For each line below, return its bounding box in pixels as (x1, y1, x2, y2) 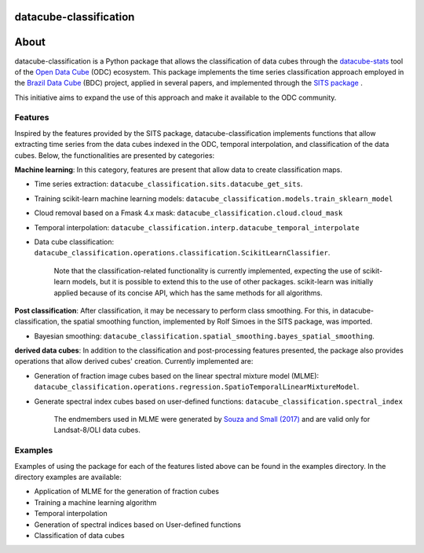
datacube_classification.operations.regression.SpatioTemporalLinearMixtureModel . (34, 382, 360, 392)
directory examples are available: (14, 472, 122, 482)
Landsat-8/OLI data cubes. (53, 425, 141, 435)
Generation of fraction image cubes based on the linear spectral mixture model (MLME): (34, 371, 320, 380)
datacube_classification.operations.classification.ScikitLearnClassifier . (34, 248, 331, 258)
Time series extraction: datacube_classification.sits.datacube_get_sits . (34, 179, 303, 189)
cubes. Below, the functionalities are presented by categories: (14, 150, 215, 160)
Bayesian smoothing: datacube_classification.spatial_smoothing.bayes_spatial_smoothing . (34, 331, 375, 341)
